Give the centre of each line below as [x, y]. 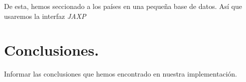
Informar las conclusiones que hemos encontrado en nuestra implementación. [121, 74]
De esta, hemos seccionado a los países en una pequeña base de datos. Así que [123, 6]
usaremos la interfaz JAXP [45, 16]
